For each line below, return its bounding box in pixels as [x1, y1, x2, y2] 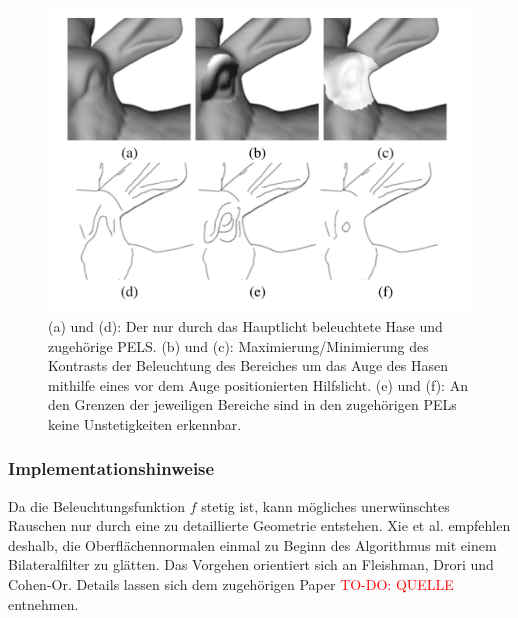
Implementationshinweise [8, 456, 215, 481]
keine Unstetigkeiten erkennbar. [48, 413, 242, 434]
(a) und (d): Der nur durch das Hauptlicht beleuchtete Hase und [48, 315, 443, 336]
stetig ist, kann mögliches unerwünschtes [201, 495, 450, 516]
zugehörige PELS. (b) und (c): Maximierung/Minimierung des [48, 335, 429, 356]
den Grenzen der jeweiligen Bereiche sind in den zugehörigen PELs [48, 394, 457, 415]
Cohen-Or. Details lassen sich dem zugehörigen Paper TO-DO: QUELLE [8, 574, 454, 595]
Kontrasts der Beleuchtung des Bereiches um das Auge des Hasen [48, 355, 448, 376]
